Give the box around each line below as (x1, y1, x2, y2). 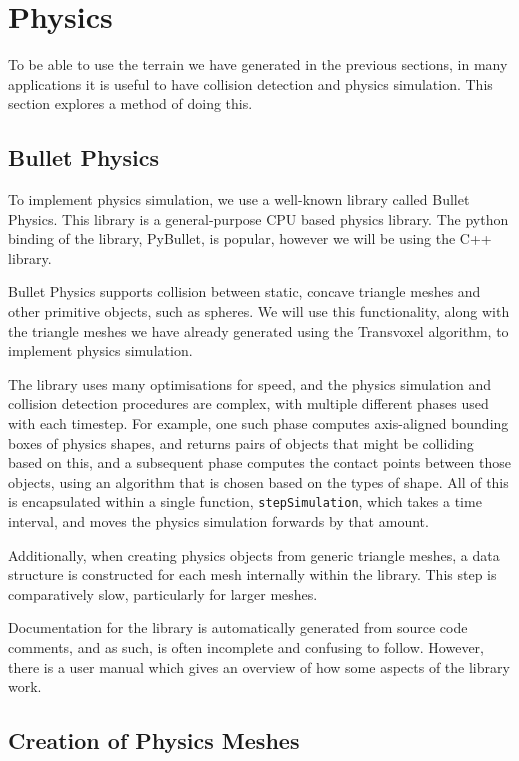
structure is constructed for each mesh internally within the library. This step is (8, 564, 497, 585)
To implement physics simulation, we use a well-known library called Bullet (8, 189, 470, 210)
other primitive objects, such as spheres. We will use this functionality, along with (8, 301, 510, 322)
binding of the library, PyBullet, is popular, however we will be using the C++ (8, 228, 492, 249)
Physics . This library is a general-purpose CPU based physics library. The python (8, 208, 509, 229)
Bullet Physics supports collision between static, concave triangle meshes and (8, 281, 481, 302)
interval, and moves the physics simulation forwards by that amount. (8, 511, 429, 532)
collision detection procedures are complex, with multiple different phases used (8, 393, 489, 414)
